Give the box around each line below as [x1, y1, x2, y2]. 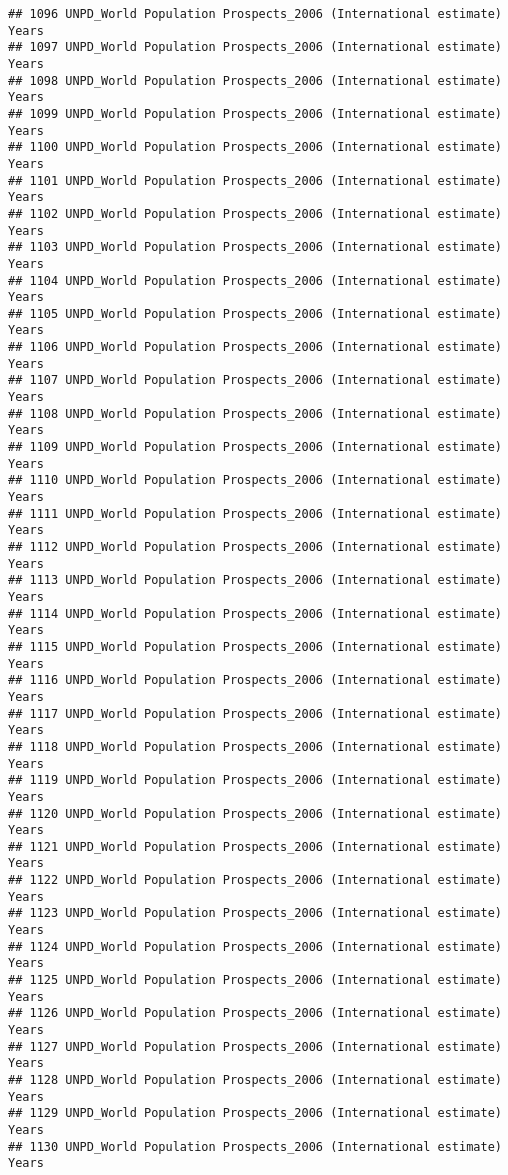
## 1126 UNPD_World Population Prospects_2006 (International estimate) [8, 1006, 502, 1021]
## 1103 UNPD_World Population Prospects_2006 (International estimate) [8, 240, 502, 255]
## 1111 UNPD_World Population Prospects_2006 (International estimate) [8, 506, 502, 521]
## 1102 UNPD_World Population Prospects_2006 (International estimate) [8, 206, 502, 221]
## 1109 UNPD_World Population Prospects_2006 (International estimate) [8, 440, 502, 455]
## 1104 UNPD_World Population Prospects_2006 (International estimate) [8, 273, 502, 288]
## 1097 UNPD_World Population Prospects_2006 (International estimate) [8, 40, 502, 55]
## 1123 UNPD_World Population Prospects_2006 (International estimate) [8, 906, 502, 921]
